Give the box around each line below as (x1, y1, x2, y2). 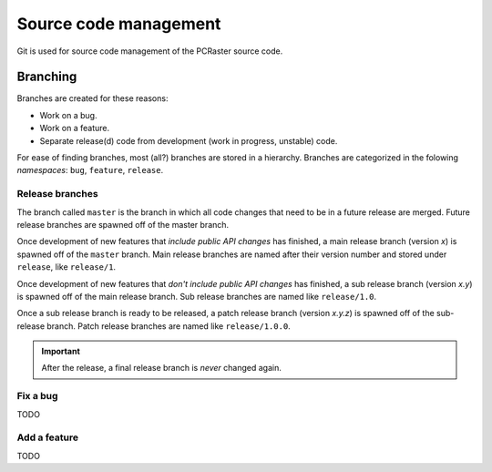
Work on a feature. (39, 123, 110, 134)
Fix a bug (16, 390, 58, 403)
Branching (16, 69, 77, 85)
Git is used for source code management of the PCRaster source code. (16, 46, 283, 56)
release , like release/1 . (16, 262, 117, 272)
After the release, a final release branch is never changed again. (41, 363, 282, 374)
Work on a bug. (39, 109, 97, 120)
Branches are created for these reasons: (16, 93, 169, 104)
